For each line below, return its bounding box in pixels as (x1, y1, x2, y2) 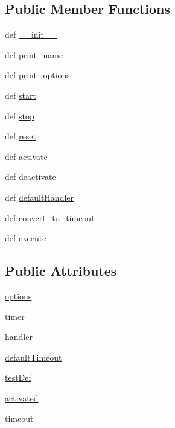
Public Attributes (5, 261, 117, 280)
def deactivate (5, 170, 56, 183)
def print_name (5, 48, 63, 61)
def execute (5, 232, 46, 244)
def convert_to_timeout (5, 211, 95, 224)
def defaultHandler (5, 190, 74, 203)
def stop (5, 109, 34, 122)
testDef (5, 371, 31, 384)
